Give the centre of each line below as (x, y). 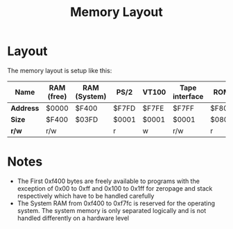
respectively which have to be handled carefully (86, 196)
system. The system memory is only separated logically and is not (112, 210)
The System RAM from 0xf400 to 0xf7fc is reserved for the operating (116, 203)
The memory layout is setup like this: (60, 70)
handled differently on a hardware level (73, 218)
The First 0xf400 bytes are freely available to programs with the (108, 181)
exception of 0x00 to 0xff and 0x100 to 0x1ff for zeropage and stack (115, 188)
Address (25, 108)
